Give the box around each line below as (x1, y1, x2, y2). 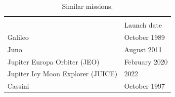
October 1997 (124, 81, 165, 91)
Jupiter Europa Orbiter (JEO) (7, 56, 100, 66)
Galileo (7, 32, 29, 42)
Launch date (124, 20, 162, 30)
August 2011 (124, 44, 162, 54)
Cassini (7, 81, 29, 91)
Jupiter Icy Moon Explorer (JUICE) (7, 68, 118, 79)
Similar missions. (62, 1, 113, 11)
